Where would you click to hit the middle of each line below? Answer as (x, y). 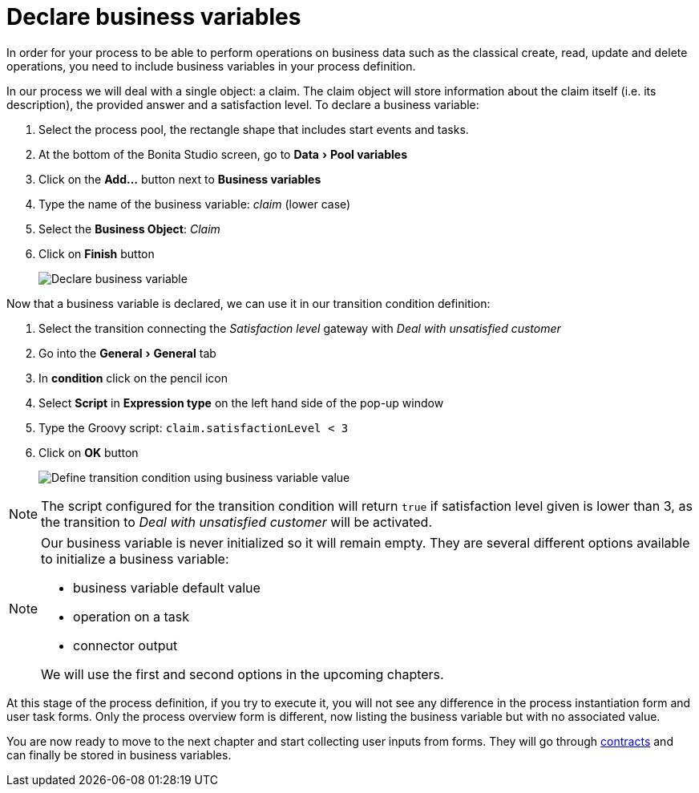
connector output (125, 645)
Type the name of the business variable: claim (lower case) (195, 204)
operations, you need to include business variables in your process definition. (211, 66)
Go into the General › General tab (127, 353)
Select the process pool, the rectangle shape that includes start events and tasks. (254, 129)
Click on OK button (89, 452)
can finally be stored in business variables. (119, 755)
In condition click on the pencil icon (133, 378)
